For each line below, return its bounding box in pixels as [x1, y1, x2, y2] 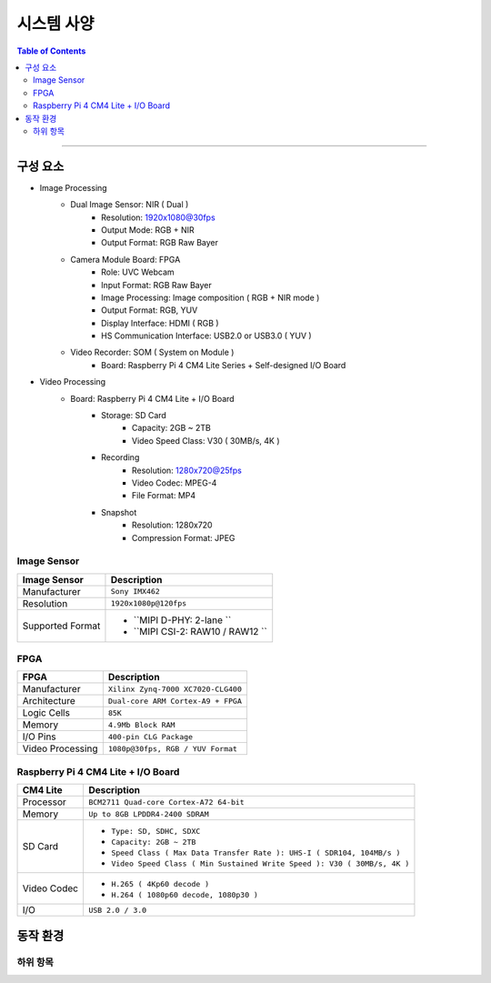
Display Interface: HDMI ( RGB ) [101, 317, 219, 328]
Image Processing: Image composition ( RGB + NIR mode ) [101, 292, 320, 303]
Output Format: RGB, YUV [101, 305, 198, 316]
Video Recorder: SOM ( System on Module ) [70, 346, 235, 358]
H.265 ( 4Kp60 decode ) [110, 879, 210, 889]
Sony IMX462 [110, 587, 161, 597]
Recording [101, 452, 140, 463]
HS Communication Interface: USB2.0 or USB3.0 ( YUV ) [101, 330, 313, 341]
